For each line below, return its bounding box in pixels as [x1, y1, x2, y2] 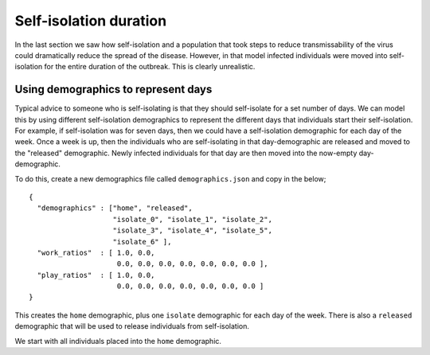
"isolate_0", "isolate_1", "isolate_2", [112, 215, 272, 224]
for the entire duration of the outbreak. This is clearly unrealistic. [44, 62, 256, 72]
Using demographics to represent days [14, 83, 213, 96]
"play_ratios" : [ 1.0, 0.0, [37, 271, 155, 279]
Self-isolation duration [14, 12, 167, 29]
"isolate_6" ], [112, 237, 172, 246]
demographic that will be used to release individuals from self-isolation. [14, 322, 250, 331]
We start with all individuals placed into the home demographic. [14, 336, 222, 345]
